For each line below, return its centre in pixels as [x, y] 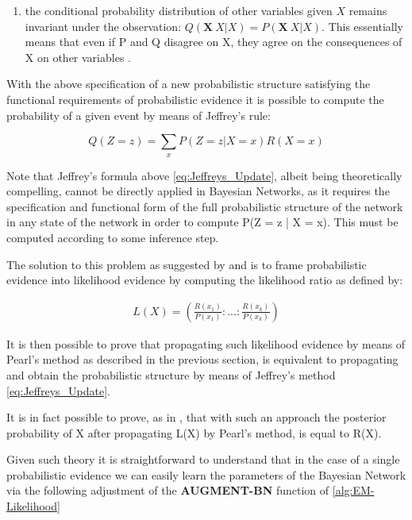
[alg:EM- [353, 490]
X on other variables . [78, 57]
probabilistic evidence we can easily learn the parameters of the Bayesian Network [206, 474]
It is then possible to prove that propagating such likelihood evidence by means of [206, 343]
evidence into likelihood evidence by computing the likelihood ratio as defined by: [205, 280]
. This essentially [362, 26]
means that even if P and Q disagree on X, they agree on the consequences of [214, 42]
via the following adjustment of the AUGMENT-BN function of [168, 490]
